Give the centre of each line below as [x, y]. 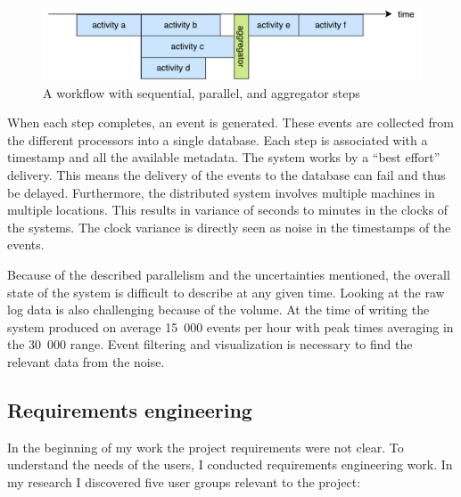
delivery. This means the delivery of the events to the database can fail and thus [226, 174]
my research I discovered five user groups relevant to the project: [184, 481]
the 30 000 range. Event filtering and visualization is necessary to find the [210, 344]
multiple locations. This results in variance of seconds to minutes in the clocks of [228, 210]
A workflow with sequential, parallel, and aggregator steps [202, 92]
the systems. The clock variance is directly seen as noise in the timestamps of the [229, 227]
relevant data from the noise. [86, 361]
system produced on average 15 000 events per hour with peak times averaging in [230, 326]
